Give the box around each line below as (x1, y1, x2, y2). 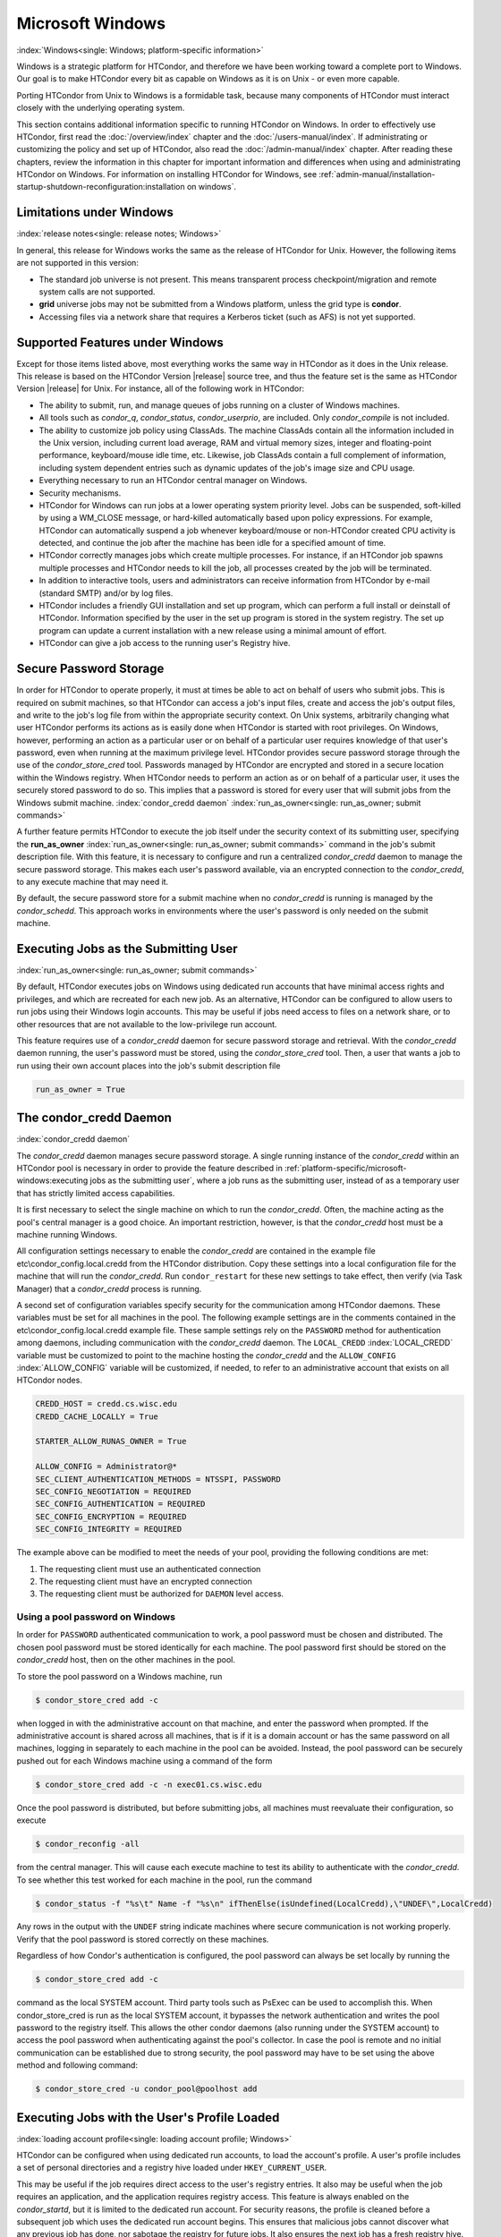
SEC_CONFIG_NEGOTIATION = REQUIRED (35, 1486, 191, 1497)
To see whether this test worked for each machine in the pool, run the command (16, 1875, 312, 1885)
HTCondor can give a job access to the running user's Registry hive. (38, 638, 291, 649)
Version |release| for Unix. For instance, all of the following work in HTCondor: (16, 383, 304, 394)
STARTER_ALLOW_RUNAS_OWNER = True (35, 1436, 187, 1447)
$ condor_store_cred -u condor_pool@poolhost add (35, 2084, 258, 2094)
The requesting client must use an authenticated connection (38, 1563, 261, 1574)
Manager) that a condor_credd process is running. (16, 1283, 202, 1294)
